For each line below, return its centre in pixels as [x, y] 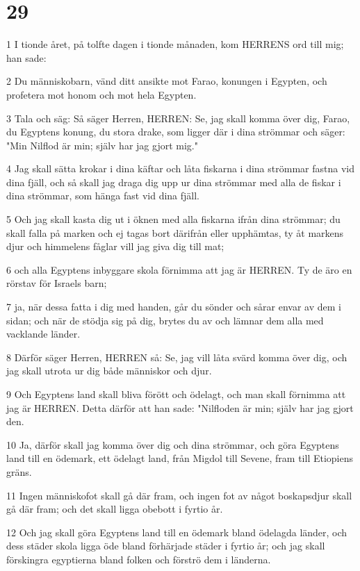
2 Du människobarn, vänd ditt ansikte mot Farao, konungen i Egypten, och [167, 81]
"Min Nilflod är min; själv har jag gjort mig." [102, 145]
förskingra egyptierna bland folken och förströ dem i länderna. [139, 559]
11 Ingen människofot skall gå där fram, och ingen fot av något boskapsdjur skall [179, 495]
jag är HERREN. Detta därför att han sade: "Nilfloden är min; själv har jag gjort [180, 407]
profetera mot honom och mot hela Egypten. [101, 94]
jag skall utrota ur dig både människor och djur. [109, 371]
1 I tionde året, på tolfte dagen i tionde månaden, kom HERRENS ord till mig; [175, 44]
